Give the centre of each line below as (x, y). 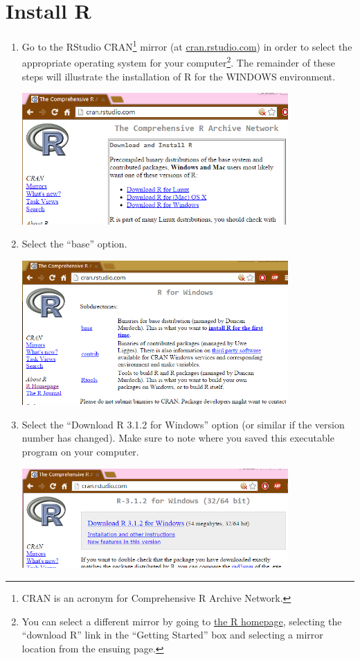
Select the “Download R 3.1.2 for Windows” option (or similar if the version (183, 424)
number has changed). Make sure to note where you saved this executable (178, 438)
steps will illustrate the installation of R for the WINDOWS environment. (179, 76)
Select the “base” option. (74, 244)
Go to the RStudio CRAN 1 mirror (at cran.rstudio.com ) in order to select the (187, 45)
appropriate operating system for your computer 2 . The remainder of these (178, 62)
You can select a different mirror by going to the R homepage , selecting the (182, 621)
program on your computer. (80, 451)
